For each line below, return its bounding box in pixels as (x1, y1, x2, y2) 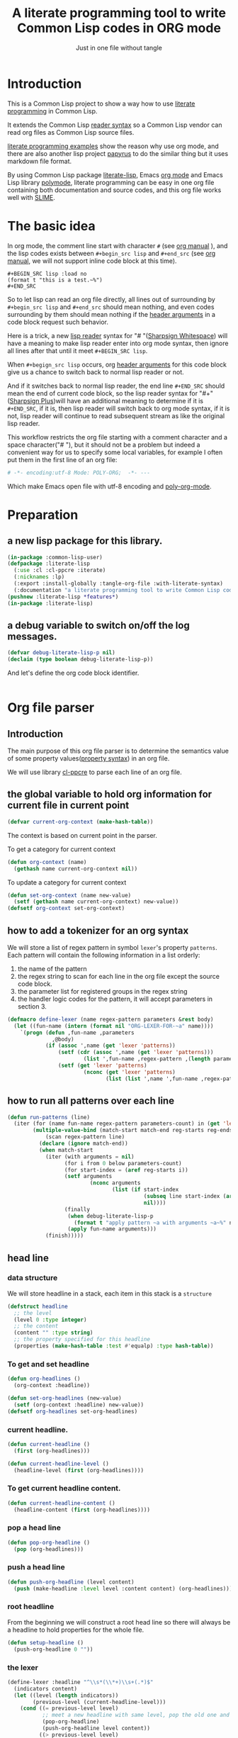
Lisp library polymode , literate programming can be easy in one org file (7, 178, 215, 186)
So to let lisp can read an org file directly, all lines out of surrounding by (7, 295, 216, 303)
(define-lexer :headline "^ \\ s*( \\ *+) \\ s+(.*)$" (7, 1678, 154, 1686)
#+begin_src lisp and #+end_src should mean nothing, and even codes (7, 303, 215, 311)
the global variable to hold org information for (7, 788, 212, 800)
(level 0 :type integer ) (13, 1316, 87, 1323)
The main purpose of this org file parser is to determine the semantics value (7, 746, 229, 756)
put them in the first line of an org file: (7, 455, 118, 464)
